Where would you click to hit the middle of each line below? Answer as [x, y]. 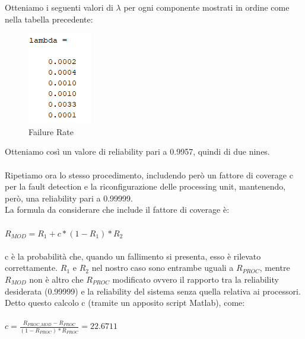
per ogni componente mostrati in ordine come [206, 7]
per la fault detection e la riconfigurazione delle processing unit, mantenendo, [145, 186]
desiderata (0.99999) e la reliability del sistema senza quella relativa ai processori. [153, 291]
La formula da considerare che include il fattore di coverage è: [117, 210]
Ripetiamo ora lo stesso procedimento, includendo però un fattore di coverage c [149, 175]
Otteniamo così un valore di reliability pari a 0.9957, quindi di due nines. [137, 151]
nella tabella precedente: [49, 19]
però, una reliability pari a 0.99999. [69, 198]
